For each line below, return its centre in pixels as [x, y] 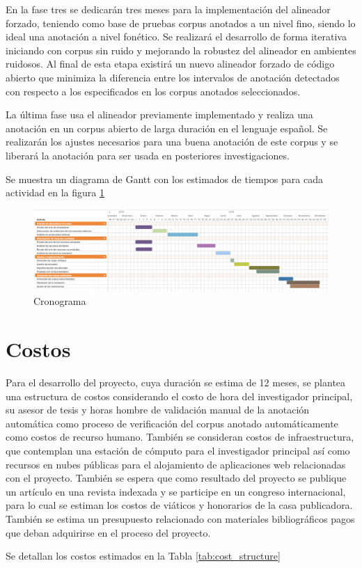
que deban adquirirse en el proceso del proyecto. [108, 532]
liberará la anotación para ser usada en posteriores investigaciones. [148, 155]
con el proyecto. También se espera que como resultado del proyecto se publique [176, 478]
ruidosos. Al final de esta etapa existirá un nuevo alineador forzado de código [170, 64]
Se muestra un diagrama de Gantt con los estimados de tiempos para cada [164, 179]
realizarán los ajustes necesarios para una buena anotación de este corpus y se [172, 142]
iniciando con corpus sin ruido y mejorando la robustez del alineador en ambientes [181, 50]
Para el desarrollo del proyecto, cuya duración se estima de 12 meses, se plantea [176, 382]
